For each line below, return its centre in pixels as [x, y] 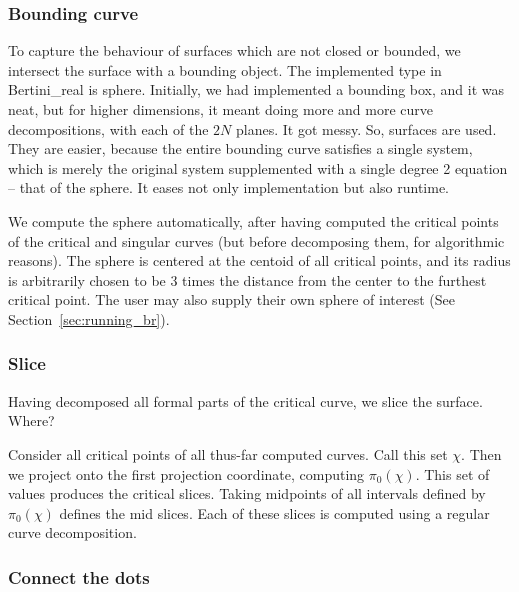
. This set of [452, 473]
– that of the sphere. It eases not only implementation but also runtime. [228, 187]
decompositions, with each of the [108, 128]
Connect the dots [79, 576]
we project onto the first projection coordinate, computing [186, 473]
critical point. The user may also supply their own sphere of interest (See [232, 299]
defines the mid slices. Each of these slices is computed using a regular [274, 512]
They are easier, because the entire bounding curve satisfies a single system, [240, 148]
